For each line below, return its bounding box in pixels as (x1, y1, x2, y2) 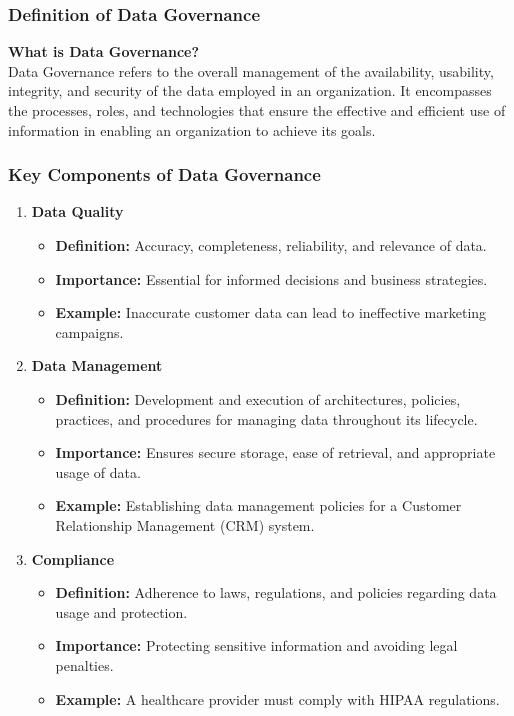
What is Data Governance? (8, 41, 200, 62)
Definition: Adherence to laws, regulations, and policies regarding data (55, 582, 497, 603)
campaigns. (55, 321, 124, 342)
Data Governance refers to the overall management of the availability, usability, (8, 60, 494, 81)
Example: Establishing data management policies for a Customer (55, 495, 462, 516)
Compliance (31, 548, 115, 569)
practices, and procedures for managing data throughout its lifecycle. (55, 408, 478, 429)
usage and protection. (55, 601, 188, 622)
